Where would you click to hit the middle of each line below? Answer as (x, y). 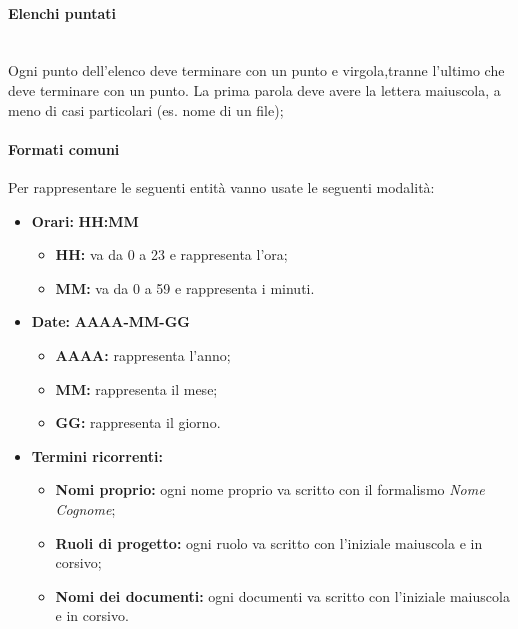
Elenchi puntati (62, 12)
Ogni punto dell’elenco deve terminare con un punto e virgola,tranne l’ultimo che (256, 70)
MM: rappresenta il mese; (136, 388)
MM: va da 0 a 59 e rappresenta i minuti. (185, 287)
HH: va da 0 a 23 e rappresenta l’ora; (171, 254)
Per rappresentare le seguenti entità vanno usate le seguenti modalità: (221, 186)
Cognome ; (85, 508)
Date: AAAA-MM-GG (111, 321)
